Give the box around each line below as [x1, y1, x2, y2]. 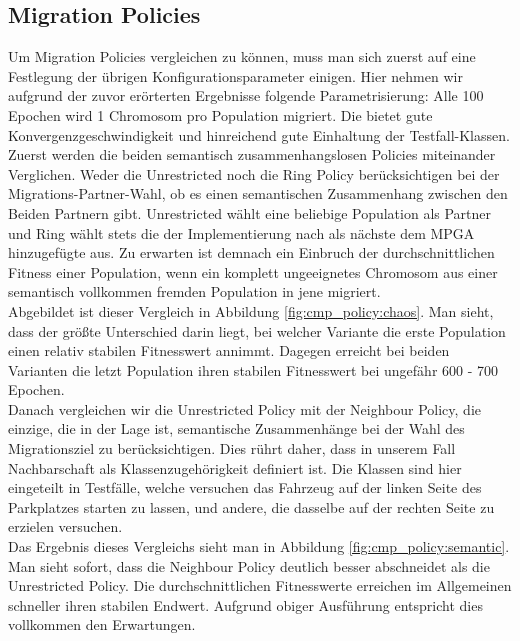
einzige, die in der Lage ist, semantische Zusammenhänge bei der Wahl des [8, 418, 465, 439]
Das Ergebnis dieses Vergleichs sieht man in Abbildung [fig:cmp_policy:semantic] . [8, 536, 510, 557]
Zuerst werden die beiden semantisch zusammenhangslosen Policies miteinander [8, 144, 496, 165]
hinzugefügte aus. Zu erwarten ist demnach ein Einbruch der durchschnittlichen [8, 242, 495, 263]
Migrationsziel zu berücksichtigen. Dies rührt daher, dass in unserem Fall [8, 438, 456, 459]
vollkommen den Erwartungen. [8, 614, 196, 635]
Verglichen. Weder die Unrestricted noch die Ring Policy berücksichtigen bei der [8, 163, 500, 184]
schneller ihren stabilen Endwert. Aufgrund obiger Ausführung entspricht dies [8, 594, 483, 615]
